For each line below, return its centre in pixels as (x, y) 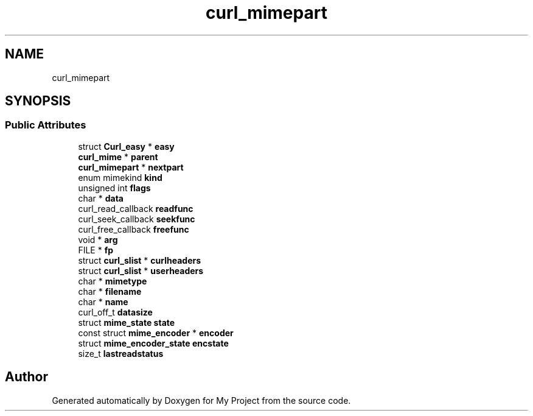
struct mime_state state (127, 322)
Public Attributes (46, 125)
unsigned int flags (114, 188)
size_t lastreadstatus (121, 353)
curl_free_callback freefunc (134, 229)
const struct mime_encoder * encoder (156, 333)
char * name (103, 301)
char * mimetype (113, 281)
